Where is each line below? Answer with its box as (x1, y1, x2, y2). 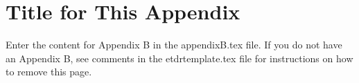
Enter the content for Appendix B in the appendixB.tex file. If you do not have (6, 37, 342, 52)
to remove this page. (6, 64, 92, 79)
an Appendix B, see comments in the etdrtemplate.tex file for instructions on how (6, 50, 353, 65)
